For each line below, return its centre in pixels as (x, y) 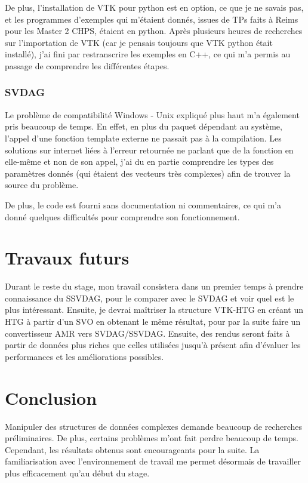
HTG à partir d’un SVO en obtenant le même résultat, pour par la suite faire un (153, 322)
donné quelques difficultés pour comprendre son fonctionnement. (122, 216)
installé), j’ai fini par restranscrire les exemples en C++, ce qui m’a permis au (148, 54)
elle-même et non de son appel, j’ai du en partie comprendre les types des (139, 161)
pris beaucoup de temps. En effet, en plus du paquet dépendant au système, (144, 126)
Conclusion (51, 397)
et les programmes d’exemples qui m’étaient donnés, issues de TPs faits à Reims (152, 19)
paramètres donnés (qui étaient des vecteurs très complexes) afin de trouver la (148, 173)
